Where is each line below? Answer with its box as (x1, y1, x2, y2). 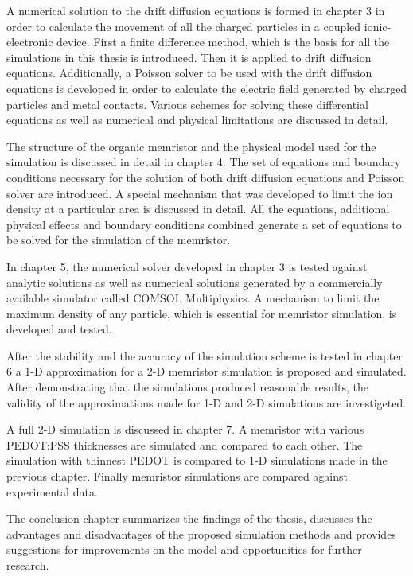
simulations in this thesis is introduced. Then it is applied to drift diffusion (6, 49, 372, 65)
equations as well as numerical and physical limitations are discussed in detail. (6, 111, 388, 128)
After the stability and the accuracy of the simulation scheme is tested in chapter (6, 347, 403, 364)
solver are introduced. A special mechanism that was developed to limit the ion (6, 185, 393, 201)
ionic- (364, 18, 392, 34)
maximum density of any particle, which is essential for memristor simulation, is (6, 305, 397, 321)
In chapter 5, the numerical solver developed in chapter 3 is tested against (6, 258, 368, 274)
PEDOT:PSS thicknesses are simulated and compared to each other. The (6, 436, 363, 453)
